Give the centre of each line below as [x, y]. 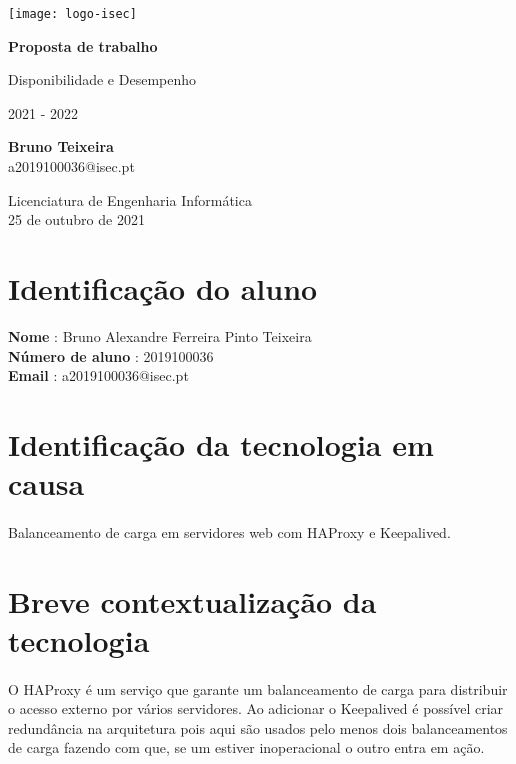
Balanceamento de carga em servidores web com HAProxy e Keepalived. [229, 531]
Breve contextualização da [192, 600]
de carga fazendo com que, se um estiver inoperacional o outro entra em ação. [246, 747]
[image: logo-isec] [72, 14]
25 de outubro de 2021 [76, 219]
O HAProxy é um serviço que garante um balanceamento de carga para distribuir [258, 688]
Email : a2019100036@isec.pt [98, 375]
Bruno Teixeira [61, 146]
